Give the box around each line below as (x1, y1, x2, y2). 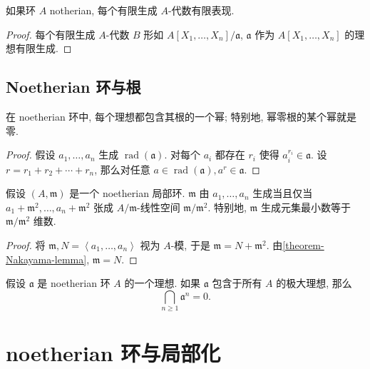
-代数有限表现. (168, 3, 235, 17)
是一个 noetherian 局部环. (69, 186, 185, 201)
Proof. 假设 (6, 147, 56, 162)
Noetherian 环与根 (6, 76, 141, 98)
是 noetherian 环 (37, 276, 111, 290)
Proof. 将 (6, 237, 46, 252)
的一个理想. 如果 (124, 276, 201, 290)
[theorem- (282, 237, 324, 252)
